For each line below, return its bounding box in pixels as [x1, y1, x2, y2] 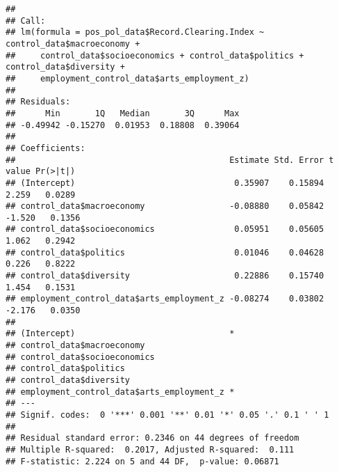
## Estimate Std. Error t [6, 155, 334, 165]
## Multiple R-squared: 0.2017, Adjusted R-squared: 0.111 [6, 444, 295, 455]
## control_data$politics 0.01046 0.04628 [6, 247, 324, 258]
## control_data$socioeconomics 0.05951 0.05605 [6, 224, 324, 235]
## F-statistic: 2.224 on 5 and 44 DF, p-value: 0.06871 [6, 456, 279, 466]
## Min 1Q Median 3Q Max [6, 108, 240, 118]
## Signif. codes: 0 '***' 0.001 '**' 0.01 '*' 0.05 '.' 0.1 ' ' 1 [6, 409, 329, 420]
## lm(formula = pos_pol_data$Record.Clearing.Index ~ [6, 27, 265, 38]
